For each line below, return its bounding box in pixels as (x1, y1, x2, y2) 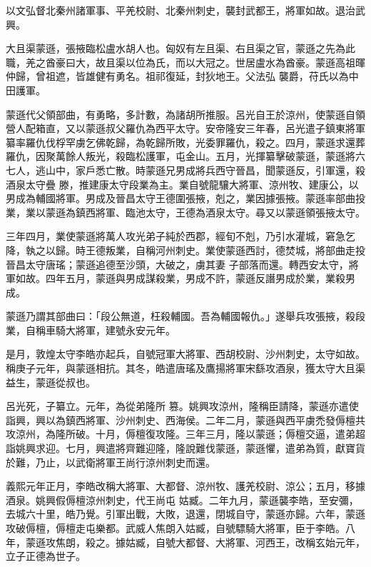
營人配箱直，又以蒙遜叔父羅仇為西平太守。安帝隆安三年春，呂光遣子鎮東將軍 (6, 121, 365, 136)
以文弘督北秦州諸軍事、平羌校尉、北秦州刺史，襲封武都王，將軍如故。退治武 (6, 3, 365, 17)
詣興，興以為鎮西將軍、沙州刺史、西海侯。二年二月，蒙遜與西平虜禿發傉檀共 (6, 412, 365, 427)
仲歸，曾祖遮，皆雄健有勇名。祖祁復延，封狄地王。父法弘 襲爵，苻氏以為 (6, 69, 349, 84)
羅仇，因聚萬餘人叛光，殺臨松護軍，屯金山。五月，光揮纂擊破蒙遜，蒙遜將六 (6, 149, 365, 164)
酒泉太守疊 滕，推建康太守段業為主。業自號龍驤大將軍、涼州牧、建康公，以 (6, 176, 359, 191)
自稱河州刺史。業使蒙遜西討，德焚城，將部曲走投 (135, 242, 365, 257)
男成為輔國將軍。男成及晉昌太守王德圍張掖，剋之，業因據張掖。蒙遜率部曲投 (6, 191, 365, 206)
